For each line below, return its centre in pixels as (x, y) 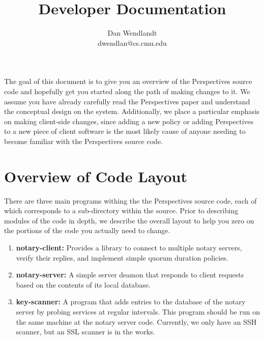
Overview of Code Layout (96, 176)
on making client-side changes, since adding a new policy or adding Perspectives (129, 121)
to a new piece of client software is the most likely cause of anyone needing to (125, 131)
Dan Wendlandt (132, 33)
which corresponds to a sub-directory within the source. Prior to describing (121, 210)
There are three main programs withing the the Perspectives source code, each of (130, 200)
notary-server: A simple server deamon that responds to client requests (130, 275)
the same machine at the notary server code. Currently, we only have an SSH (136, 321)
